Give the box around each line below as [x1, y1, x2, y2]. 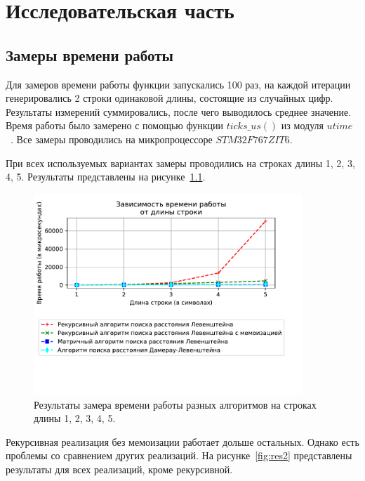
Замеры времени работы [6, 44, 173, 65]
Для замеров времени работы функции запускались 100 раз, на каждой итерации [6, 77, 351, 91]
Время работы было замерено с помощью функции [6, 118, 223, 133]
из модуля [281, 118, 324, 133]
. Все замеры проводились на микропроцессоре [11, 131, 213, 146]
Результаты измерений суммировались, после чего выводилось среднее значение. [6, 104, 352, 119]
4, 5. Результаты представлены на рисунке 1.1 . [6, 169, 206, 184]
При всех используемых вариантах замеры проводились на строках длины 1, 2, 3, [6, 155, 355, 170]
